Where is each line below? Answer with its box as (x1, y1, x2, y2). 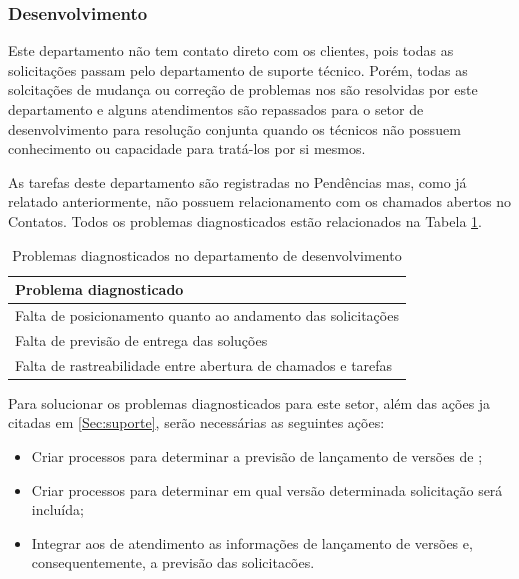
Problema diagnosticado (15, 279, 184, 300)
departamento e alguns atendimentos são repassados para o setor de (8, 99, 424, 119)
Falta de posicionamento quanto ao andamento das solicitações (15, 305, 399, 325)
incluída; (31, 499, 84, 520)
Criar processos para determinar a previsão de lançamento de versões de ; (31, 445, 483, 466)
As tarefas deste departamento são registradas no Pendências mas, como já (8, 171, 467, 192)
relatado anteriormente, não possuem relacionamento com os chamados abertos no (8, 191, 511, 212)
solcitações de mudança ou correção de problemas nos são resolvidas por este (8, 79, 478, 100)
